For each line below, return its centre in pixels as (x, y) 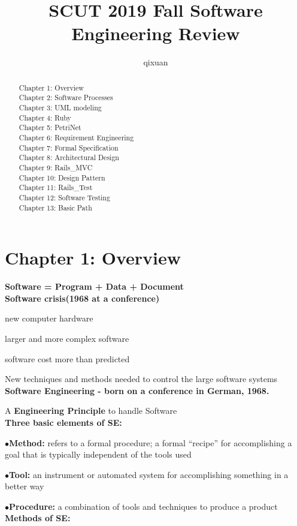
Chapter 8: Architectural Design (69, 157)
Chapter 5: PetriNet (50, 127)
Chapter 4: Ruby (45, 117)
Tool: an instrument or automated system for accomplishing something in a (149, 474)
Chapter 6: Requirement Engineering (76, 137)
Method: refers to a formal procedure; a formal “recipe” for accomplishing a (151, 442)
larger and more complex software (67, 338)
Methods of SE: (38, 518)
